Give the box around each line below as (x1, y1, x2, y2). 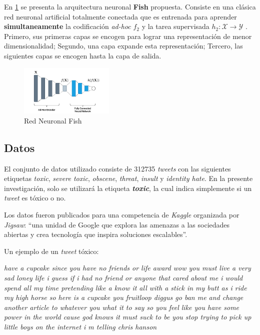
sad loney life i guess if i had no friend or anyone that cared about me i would (4, 272, 243, 283)
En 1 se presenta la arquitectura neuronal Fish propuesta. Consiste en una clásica (4, 1, 256, 11)
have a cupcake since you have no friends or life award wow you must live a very (4, 262, 251, 273)
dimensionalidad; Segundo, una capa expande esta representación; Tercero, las (4, 40, 243, 51)
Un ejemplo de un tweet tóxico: (4, 245, 99, 256)
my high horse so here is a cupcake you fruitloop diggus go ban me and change (4, 292, 243, 302)
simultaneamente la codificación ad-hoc (4, 21, 131, 31)
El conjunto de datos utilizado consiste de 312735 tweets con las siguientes (4, 163, 231, 173)
